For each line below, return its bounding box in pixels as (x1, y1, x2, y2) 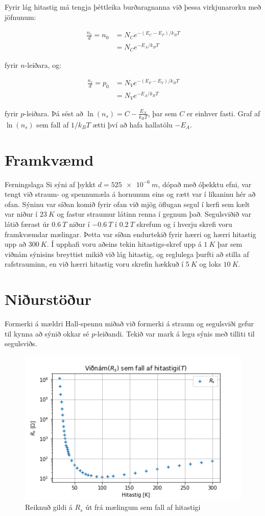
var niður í (5, 209, 38, 219)
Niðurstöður (5, 289, 91, 309)
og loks (199, 259, 221, 269)
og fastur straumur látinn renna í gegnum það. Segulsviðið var (57, 209, 251, 219)
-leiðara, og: (25, 59, 62, 70)
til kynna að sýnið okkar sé (5, 328, 89, 339)
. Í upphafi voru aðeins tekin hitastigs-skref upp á (46, 239, 202, 249)
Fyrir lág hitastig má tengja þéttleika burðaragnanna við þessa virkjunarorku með (5, 2, 261, 12)
